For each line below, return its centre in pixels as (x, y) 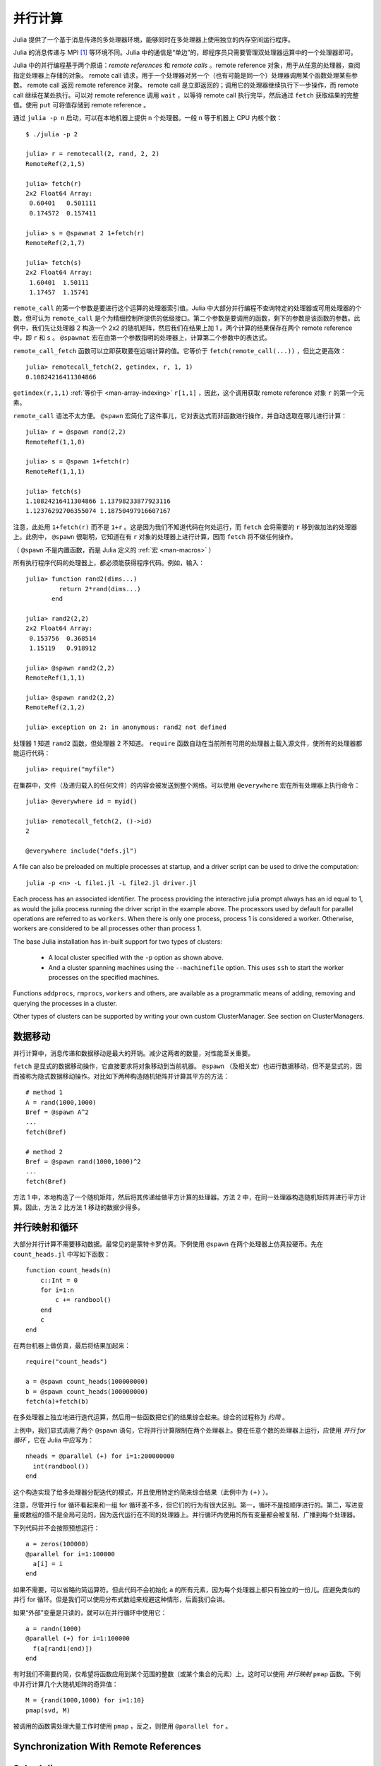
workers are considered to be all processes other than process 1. (107, 928)
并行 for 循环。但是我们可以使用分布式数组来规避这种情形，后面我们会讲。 (121, 1599)
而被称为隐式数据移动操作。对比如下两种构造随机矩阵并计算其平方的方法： (121, 1076)
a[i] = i (48, 1564)
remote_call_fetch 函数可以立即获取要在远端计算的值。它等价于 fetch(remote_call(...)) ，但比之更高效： (180, 350)
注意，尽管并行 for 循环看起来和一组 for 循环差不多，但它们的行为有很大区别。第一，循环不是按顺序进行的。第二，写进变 (188, 1505)
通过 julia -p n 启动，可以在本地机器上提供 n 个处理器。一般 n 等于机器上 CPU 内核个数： (148, 118)
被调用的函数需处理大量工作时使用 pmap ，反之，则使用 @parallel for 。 (122, 1726)
